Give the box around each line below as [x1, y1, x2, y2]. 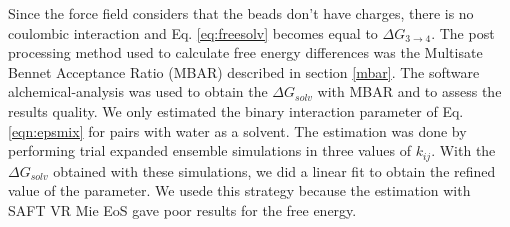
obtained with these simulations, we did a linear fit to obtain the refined [53, 160, 496, 181]
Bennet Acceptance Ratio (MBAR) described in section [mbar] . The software [8, 61, 480, 82]
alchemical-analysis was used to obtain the [8, 81, 268, 102]
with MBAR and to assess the [317, 81, 502, 102]
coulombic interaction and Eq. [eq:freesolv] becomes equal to [8, 22, 378, 43]
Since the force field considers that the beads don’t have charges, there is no [8, 3, 474, 23]
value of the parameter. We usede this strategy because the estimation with [8, 180, 471, 201]
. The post [431, 22, 495, 43]
